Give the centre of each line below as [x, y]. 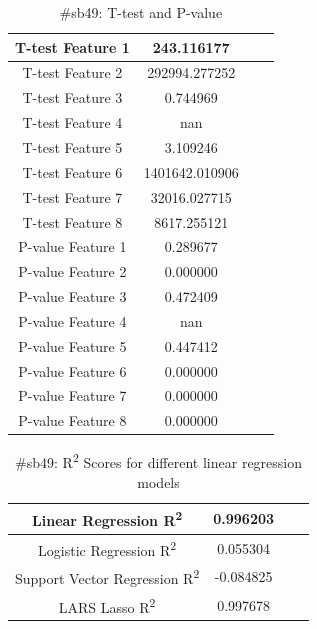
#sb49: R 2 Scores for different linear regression [159, 460]
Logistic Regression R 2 [107, 548]
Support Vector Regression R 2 [107, 576]
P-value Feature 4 [72, 320]
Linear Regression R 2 [107, 518]
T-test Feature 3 [72, 97]
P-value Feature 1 [72, 246]
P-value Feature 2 [72, 271]
